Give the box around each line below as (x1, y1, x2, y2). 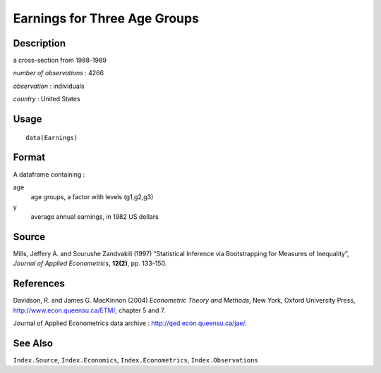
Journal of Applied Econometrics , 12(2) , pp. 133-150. (13, 259, 167, 267)
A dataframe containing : (13, 170, 85, 179)
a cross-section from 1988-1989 (13, 56, 107, 65)
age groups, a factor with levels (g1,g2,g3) (30, 193, 154, 201)
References (13, 278, 65, 290)
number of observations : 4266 (13, 69, 104, 77)
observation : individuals (13, 82, 85, 90)
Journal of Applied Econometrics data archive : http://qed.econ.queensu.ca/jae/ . (13, 319, 247, 327)
